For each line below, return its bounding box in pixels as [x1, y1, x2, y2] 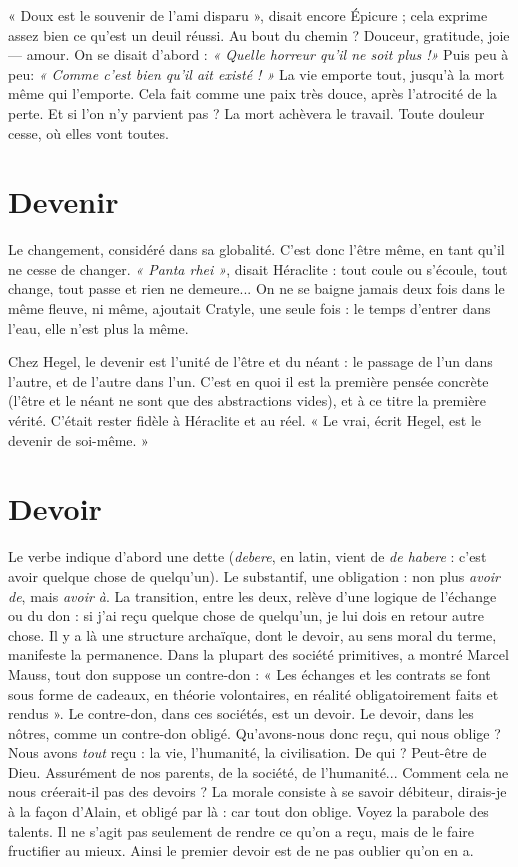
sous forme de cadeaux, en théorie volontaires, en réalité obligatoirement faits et [8, 683, 499, 704]
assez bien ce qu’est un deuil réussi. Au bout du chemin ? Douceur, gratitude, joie [8, 24, 510, 45]
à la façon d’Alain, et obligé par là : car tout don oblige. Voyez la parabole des [8, 801, 489, 822]
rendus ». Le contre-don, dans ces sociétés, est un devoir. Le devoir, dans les [8, 703, 474, 724]
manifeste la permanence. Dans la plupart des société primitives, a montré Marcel [8, 644, 509, 665]
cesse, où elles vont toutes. [8, 122, 169, 143]
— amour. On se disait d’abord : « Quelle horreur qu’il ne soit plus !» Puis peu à [8, 44, 509, 65]
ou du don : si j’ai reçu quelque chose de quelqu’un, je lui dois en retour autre [8, 605, 485, 626]
